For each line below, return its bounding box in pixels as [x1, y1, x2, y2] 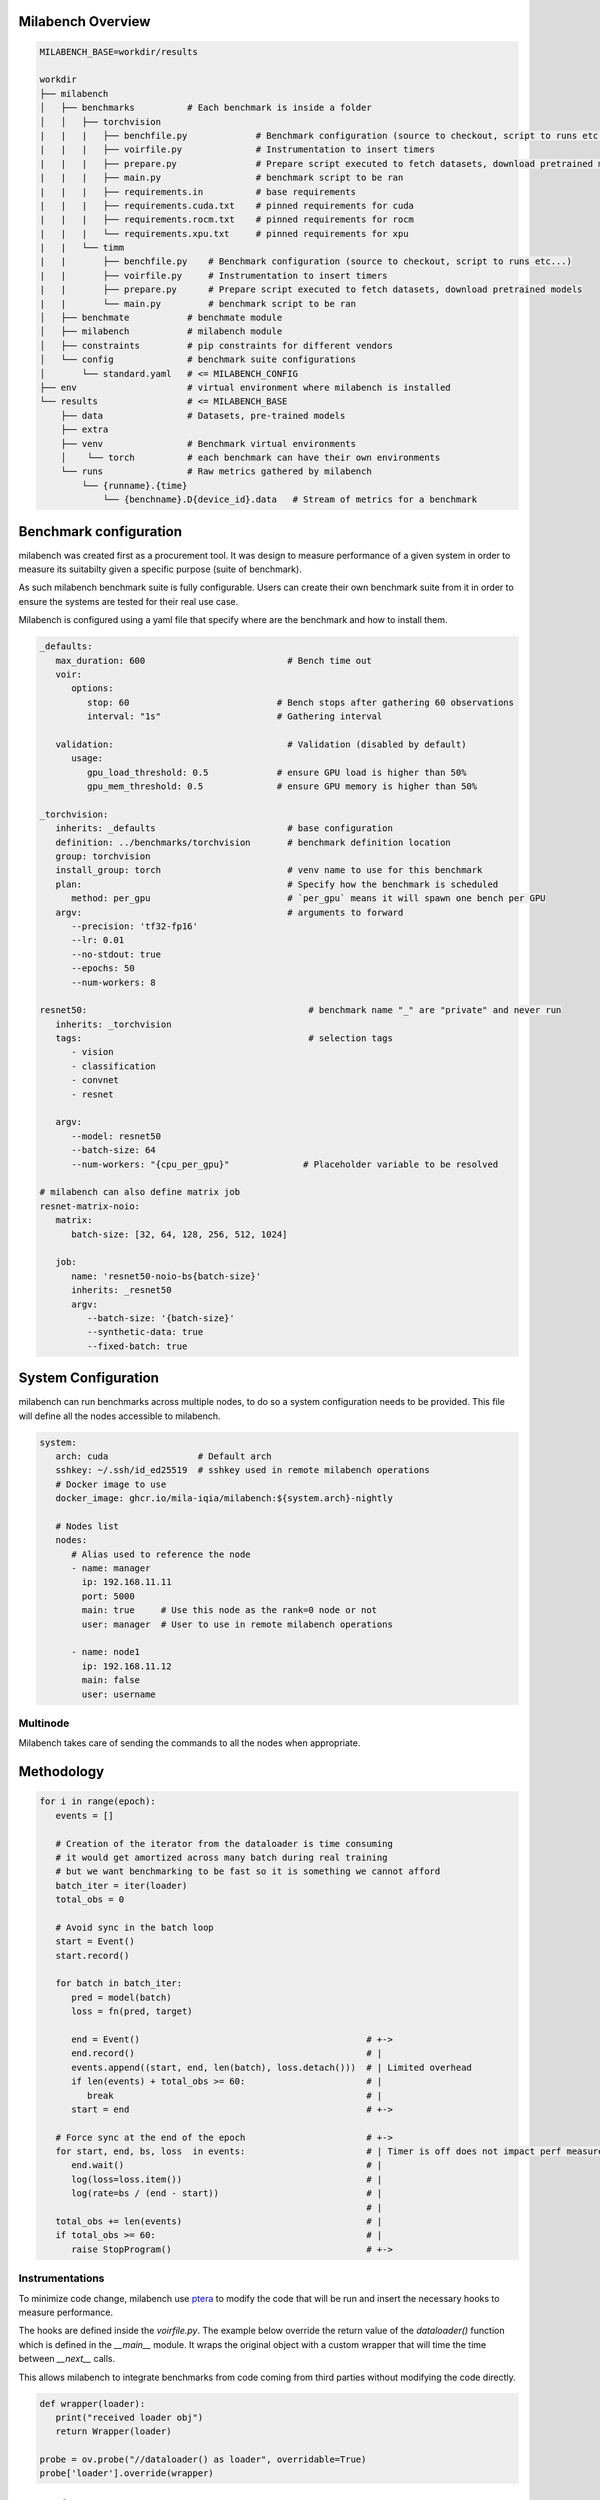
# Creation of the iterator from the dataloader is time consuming [55, 1838, 394, 1849]
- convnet [71, 1075, 120, 1086]
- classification [71, 1060, 157, 1072]
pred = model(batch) [71, 1991, 172, 2003]
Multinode [18, 1716, 70, 1730]
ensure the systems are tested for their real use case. [18, 595, 239, 607]
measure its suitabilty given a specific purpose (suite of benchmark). [18, 563, 302, 575]
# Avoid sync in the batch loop [55, 1921, 214, 1933]
